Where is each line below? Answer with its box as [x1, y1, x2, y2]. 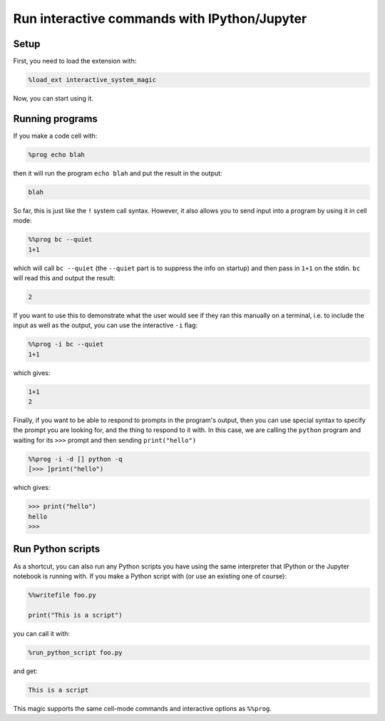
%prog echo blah [28, 150, 86, 158]
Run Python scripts [13, 543, 101, 556]
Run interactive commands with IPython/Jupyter [13, 11, 307, 26]
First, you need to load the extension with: [13, 57, 137, 66]
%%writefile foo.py [28, 590, 96, 599]
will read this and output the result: [13, 274, 115, 282]
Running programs [13, 113, 98, 125]
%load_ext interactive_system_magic [28, 76, 157, 84]
